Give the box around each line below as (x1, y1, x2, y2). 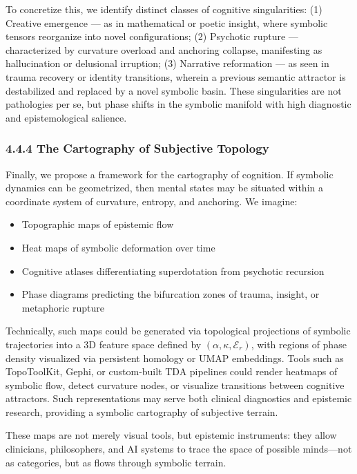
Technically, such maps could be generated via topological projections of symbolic (6, 323, 351, 338)
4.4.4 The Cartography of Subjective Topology (6, 140, 269, 157)
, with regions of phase (251, 336, 347, 351)
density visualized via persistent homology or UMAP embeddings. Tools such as (6, 350, 344, 365)
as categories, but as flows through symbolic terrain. (6, 455, 226, 469)
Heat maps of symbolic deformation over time (21, 240, 215, 254)
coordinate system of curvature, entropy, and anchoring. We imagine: (6, 193, 298, 208)
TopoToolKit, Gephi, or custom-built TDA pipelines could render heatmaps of (6, 364, 338, 379)
